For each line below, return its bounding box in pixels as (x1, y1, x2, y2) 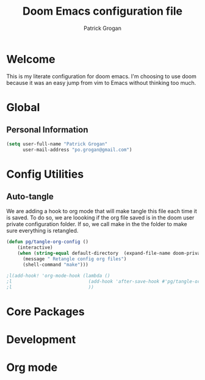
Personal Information (6, 125, 88, 135)
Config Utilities (6, 167, 84, 181)
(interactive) (17, 244, 53, 251)
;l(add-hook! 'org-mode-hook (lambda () (6, 272, 111, 279)
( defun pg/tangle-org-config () (6, 239, 88, 245)
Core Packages (6, 304, 85, 318)
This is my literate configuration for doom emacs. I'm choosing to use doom (6, 72, 197, 80)
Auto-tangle (6, 191, 54, 202)
